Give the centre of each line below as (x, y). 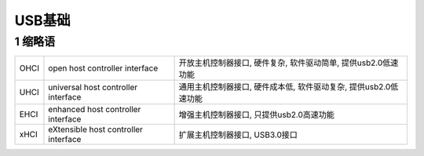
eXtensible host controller (95, 129)
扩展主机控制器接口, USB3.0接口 (238, 135)
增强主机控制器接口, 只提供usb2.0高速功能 (257, 115)
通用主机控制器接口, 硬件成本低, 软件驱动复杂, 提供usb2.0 (285, 87)
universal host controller (93, 88)
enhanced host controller (95, 110)
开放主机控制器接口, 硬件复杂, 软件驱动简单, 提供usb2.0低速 (289, 63)
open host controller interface (103, 68)
